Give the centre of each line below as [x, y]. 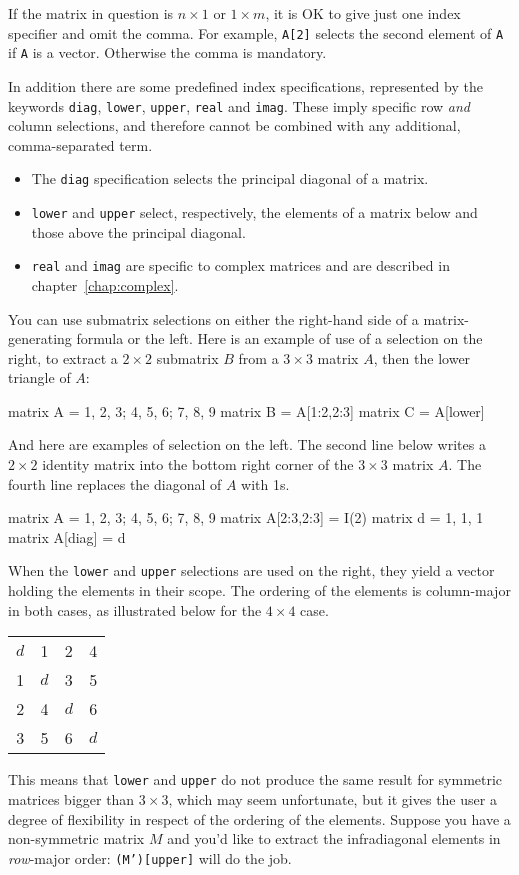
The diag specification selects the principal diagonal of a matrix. [230, 178]
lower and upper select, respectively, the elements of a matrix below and [254, 212]
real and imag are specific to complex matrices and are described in [240, 265]
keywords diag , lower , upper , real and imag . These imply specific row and [239, 105]
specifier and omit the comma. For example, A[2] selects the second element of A [256, 32]
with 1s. [265, 483]
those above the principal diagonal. [138, 231]
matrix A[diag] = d [67, 536]
